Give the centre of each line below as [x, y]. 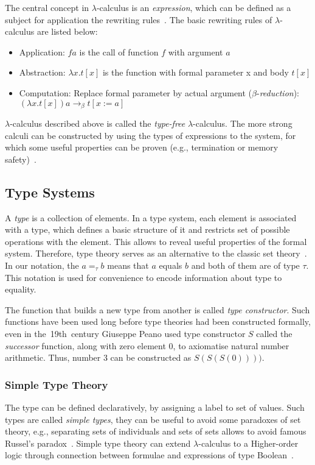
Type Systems [50, 192]
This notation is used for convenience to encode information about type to [144, 277]
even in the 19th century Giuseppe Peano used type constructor [125, 333]
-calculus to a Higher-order [248, 443]
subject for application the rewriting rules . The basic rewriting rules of [139, 19]
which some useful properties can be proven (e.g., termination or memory [142, 147]
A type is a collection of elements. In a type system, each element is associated [151, 217]
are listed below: [67, 31]
